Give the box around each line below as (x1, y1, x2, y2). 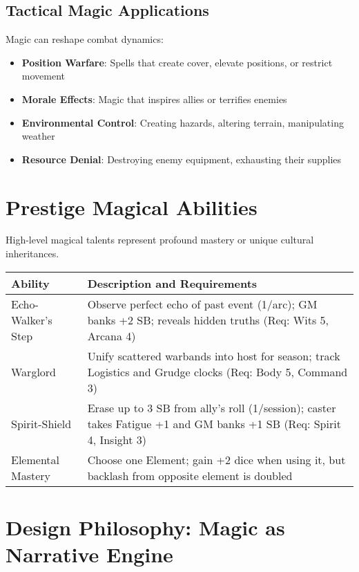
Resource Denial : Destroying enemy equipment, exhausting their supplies (21, 151, 342, 166)
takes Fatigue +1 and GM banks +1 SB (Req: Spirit (87, 415, 341, 432)
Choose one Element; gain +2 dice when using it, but (87, 451, 346, 468)
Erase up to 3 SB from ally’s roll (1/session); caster (87, 399, 336, 416)
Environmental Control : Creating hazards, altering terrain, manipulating (21, 115, 344, 129)
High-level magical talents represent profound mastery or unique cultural (6, 232, 314, 247)
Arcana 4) (87, 327, 136, 344)
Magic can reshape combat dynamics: (6, 32, 164, 46)
